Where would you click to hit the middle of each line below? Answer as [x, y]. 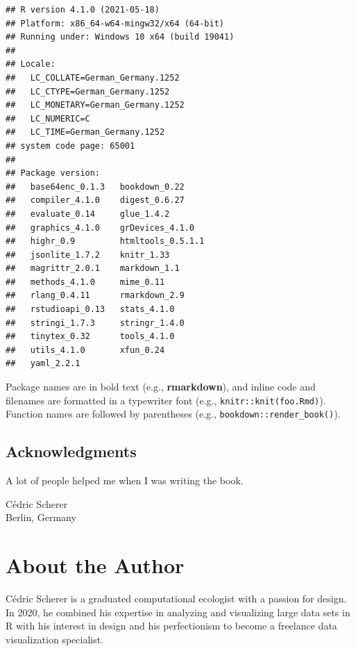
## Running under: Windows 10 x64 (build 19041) [120, 37]
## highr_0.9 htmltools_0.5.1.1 [105, 241]
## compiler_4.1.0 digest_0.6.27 [95, 200]
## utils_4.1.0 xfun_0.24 [85, 350]
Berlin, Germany [41, 517]
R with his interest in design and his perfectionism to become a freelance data [171, 626]
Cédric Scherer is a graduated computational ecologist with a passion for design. [176, 599]
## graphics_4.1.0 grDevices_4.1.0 [100, 228]
